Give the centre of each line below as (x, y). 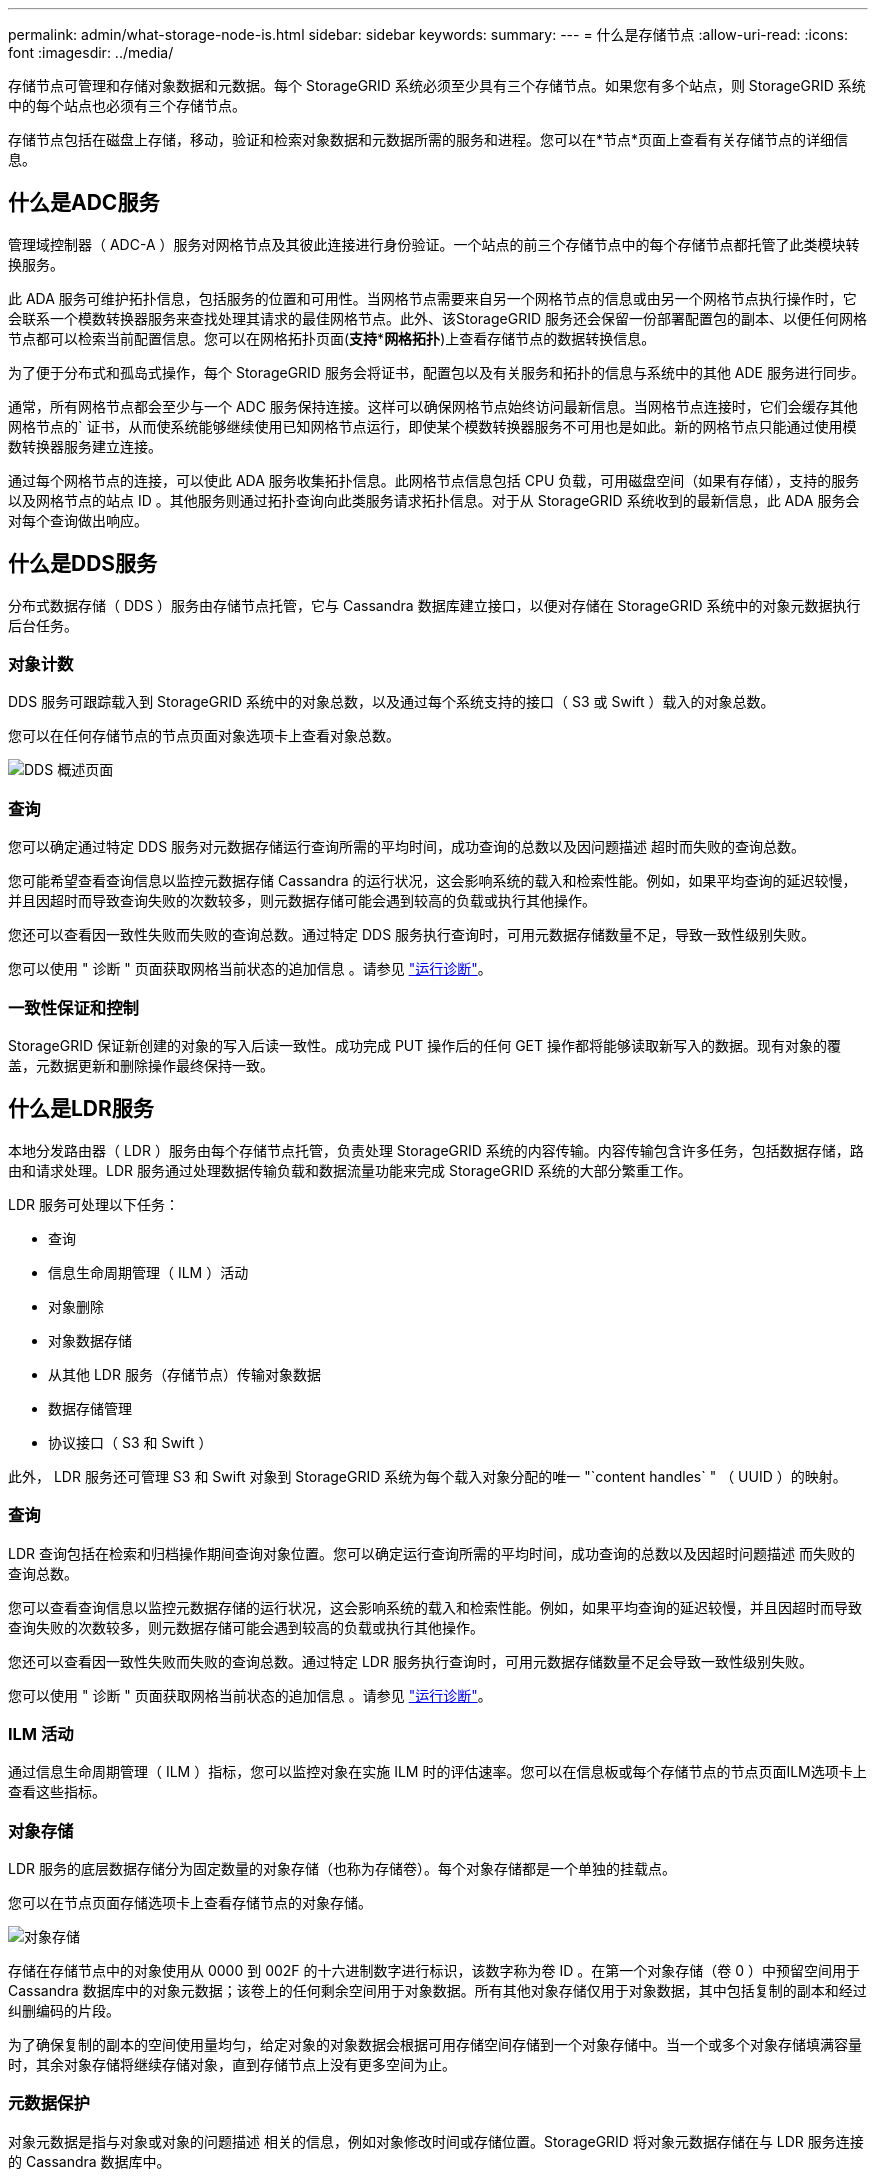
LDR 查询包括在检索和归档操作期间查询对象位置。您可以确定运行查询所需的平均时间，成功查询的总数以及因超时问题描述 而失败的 (431, 1553)
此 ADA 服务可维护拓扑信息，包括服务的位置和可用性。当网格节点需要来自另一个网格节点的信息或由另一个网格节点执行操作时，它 (432, 298)
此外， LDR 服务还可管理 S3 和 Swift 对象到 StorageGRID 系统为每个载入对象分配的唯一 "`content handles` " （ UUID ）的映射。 (427, 1476)
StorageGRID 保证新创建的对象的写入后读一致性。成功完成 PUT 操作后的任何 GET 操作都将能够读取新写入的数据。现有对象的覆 (424, 1045)
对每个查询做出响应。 (78, 520)
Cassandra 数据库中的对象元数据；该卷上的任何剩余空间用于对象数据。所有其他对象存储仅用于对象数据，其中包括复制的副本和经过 (437, 1991)
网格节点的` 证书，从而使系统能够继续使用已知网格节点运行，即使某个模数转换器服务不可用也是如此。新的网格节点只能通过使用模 (432, 426)
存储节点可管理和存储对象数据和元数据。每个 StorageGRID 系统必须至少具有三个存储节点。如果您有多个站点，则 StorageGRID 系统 (437, 85)
